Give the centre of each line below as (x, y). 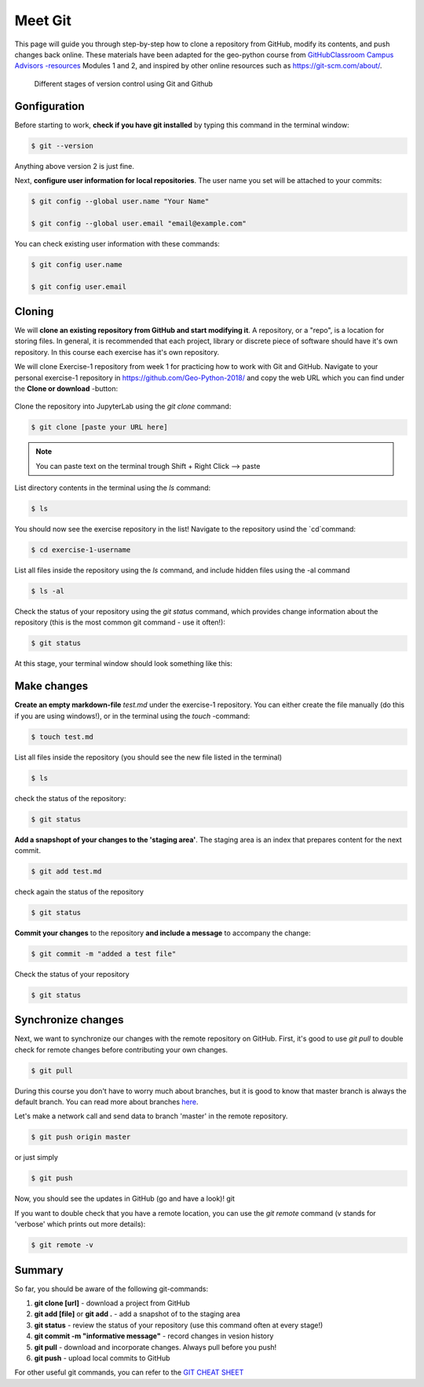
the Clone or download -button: (66, 388)
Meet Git (43, 20)
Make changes (51, 686)
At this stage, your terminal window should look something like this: (124, 664)
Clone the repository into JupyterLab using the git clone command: (123, 406)
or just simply (37, 1158)
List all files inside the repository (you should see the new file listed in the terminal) (148, 757)
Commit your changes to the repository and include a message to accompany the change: (163, 933)
